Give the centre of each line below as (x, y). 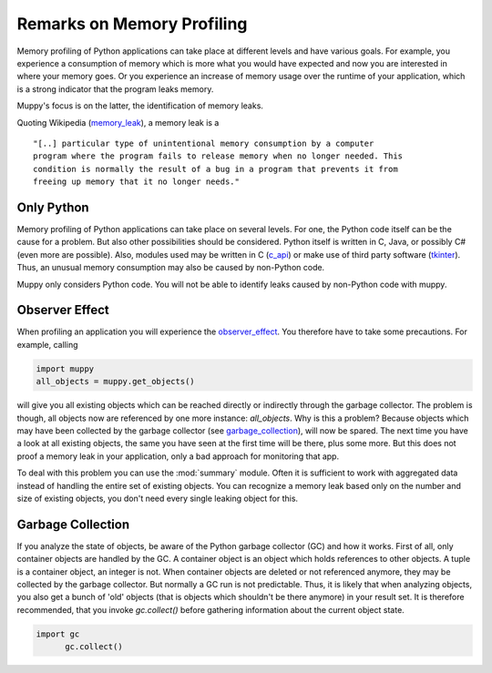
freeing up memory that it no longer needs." (137, 182)
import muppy (65, 368)
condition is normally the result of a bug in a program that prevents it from (215, 169)
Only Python (53, 207)
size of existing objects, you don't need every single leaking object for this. (158, 498)
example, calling (47, 344)
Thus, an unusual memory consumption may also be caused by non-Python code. (171, 268)
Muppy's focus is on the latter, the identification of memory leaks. (140, 106)
